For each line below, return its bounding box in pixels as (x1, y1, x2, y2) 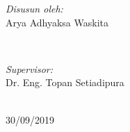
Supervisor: (6, 61, 53, 76)
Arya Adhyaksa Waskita (6, 15, 108, 29)
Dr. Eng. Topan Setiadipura (6, 75, 124, 90)
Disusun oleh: (6, 1, 63, 15)
